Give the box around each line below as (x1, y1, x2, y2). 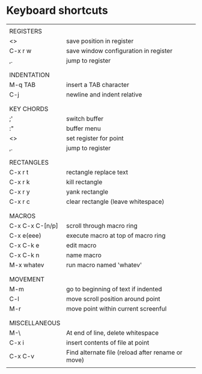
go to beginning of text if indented (66, 285, 162, 293)
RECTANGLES (9, 158, 49, 166)
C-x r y (9, 188, 30, 196)
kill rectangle (66, 177, 103, 186)
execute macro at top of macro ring (66, 231, 166, 239)
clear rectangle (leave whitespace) (66, 197, 165, 206)
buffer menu (66, 124, 101, 133)
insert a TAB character (66, 80, 129, 89)
